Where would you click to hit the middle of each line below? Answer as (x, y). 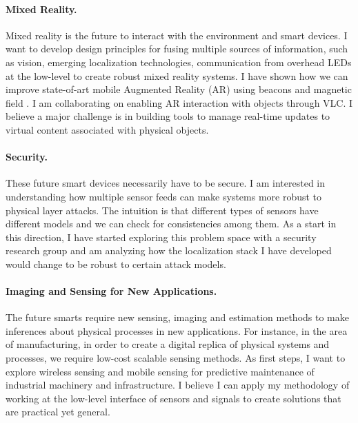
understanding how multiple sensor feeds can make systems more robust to (164, 196)
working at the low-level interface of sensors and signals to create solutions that (173, 398)
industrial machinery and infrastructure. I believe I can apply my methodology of (178, 385)
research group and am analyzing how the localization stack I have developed (169, 250)
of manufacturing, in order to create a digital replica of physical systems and (168, 344)
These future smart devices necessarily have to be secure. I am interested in (166, 183)
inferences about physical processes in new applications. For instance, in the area (177, 330)
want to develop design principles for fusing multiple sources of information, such (177, 49)
